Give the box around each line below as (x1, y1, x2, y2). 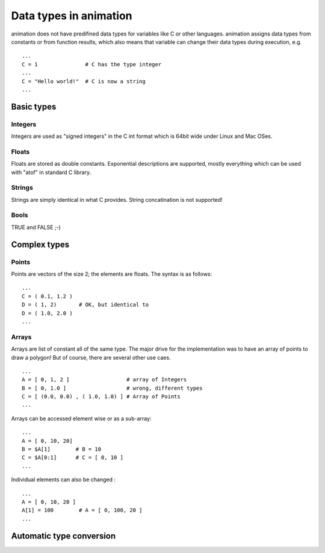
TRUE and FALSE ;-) (11, 223, 61, 231)
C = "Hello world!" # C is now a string (22, 78, 146, 84)
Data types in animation (11, 9, 132, 22)
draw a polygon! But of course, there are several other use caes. (11, 354, 171, 361)
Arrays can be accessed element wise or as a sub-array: (11, 414, 152, 422)
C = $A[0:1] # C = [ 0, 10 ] (22, 454, 123, 461)
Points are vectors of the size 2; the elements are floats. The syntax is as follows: (11, 270, 212, 278)
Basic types (11, 101, 57, 111)
